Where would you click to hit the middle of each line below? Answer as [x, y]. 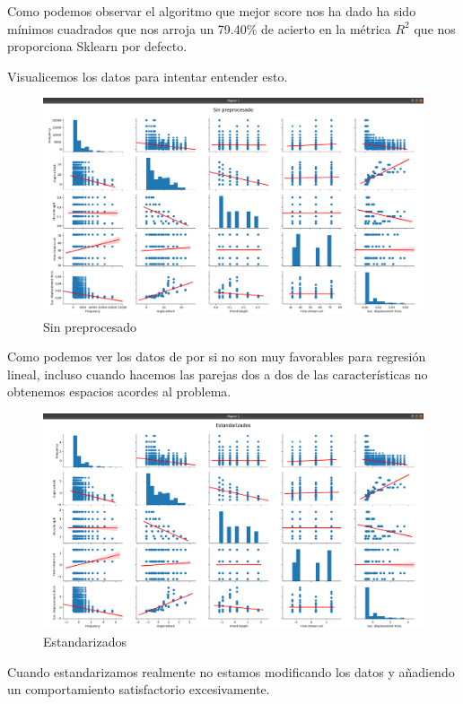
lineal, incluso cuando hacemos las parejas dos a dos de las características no [218, 374]
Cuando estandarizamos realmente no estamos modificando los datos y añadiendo [231, 671]
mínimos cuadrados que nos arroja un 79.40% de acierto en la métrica [199, 28]
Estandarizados [85, 642]
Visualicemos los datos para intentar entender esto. [148, 76]
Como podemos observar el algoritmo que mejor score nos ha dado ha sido [212, 11]
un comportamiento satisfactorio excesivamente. [139, 689]
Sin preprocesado [90, 326]
